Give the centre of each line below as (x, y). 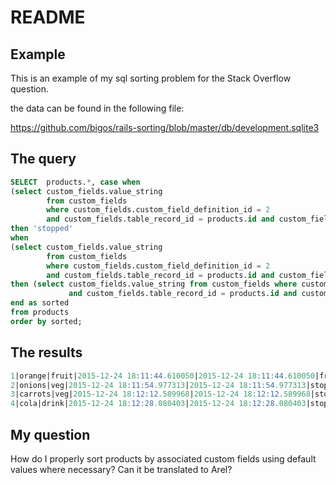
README (48, 17)
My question (50, 434)
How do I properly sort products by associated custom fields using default (163, 458)
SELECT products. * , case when (75, 182)
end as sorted (40, 303)
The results (46, 352)
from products (40, 312)
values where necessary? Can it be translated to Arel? (121, 469)
